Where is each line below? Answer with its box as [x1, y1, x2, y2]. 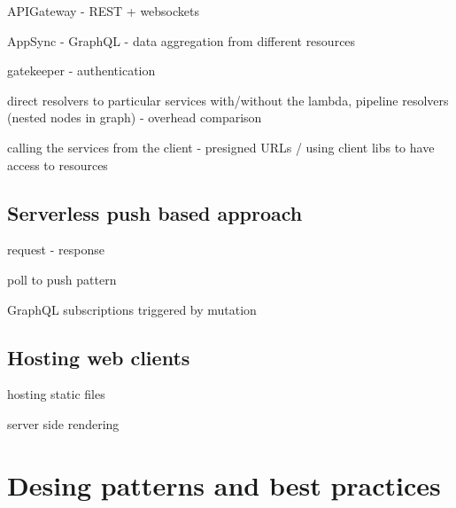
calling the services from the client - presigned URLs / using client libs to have [7, 137, 435, 156]
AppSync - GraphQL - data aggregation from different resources [7, 31, 356, 50]
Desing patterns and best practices [7, 466, 441, 503]
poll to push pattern [7, 270, 117, 288]
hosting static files [7, 385, 105, 403]
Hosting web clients [7, 343, 190, 371]
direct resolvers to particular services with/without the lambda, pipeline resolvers [7, 90, 449, 109]
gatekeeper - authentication [7, 61, 156, 80]
